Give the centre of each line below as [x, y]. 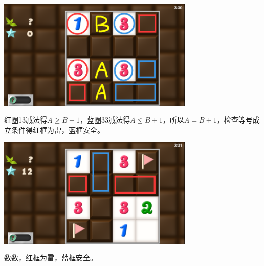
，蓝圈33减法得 [105, 120]
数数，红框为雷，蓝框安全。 [51, 258]
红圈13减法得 [26, 120]
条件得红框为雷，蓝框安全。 [58, 129]
